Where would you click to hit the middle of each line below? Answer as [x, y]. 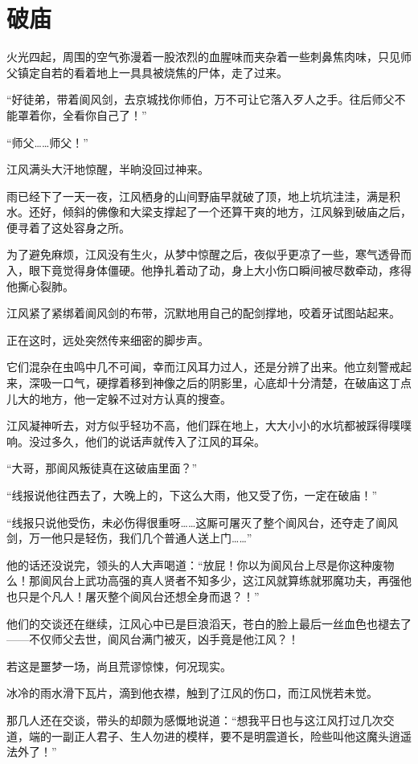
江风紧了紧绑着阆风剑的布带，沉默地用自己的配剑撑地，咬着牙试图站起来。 [203, 313]
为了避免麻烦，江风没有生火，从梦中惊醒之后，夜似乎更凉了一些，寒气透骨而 [209, 254]
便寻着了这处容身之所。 [68, 227]
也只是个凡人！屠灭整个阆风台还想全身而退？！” [133, 596]
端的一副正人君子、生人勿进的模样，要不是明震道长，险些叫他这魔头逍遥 [220, 735]
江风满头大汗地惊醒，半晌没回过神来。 [108, 169]
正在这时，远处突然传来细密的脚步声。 [108, 339]
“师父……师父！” [47, 142]
